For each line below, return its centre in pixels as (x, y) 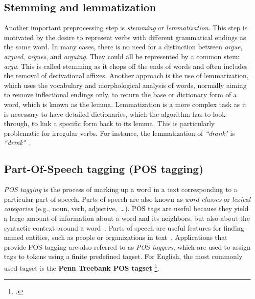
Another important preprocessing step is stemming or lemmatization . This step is (126, 28)
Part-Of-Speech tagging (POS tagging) (104, 169)
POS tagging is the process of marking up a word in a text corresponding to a (121, 189)
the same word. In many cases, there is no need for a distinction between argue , (123, 47)
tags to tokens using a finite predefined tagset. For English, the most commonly (123, 256)
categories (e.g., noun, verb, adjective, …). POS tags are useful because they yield (126, 208)
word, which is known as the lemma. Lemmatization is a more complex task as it (126, 104)
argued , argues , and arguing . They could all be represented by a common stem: (122, 56)
